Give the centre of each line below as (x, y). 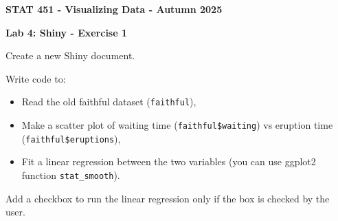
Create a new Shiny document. (70, 55)
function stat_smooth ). (71, 175)
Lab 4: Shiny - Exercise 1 (67, 32)
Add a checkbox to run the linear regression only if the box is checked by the (168, 198)
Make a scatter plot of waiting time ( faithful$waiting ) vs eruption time (177, 125)
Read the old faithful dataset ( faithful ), (109, 102)
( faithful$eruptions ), (71, 138)
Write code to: (36, 78)
